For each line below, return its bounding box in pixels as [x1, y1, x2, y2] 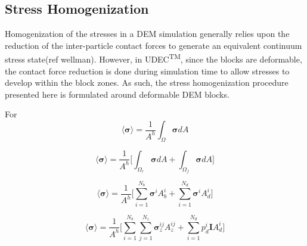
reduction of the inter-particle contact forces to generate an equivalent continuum [5, 39, 302, 51]
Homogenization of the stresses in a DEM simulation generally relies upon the [5, 27, 290, 40]
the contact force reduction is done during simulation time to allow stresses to [5, 64, 290, 77]
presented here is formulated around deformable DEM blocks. [5, 88, 230, 100]
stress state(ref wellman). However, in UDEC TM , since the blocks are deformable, [5, 51, 302, 66]
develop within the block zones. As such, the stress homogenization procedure [5, 76, 289, 89]
